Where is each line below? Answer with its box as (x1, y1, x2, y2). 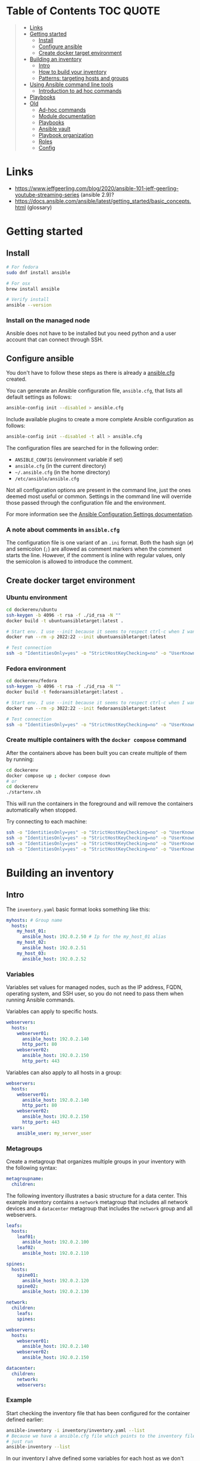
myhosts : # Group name (6, 917, 62, 923)
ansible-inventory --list (6, 1444, 70, 1450)
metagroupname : (6, 1176, 44, 1182)
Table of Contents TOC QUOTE (6, 4, 161, 18)
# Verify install (6, 297, 49, 303)
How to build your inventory (38, 68, 107, 75)
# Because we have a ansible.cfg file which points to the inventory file (6, 1433, 196, 1439)
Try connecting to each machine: (6, 818, 87, 825)
